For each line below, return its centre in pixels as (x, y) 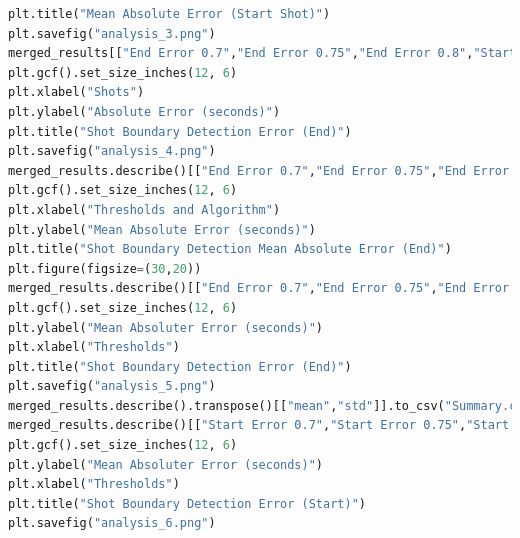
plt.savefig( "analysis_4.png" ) (112, 151)
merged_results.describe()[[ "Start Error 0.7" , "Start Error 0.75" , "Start (259, 425)
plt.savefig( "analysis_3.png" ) (112, 33)
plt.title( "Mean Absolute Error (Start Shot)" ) (169, 14)
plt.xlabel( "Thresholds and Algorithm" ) (144, 209)
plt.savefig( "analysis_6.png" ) (112, 523)
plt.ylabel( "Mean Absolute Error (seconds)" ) (162, 229)
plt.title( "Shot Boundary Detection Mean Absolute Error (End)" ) (230, 249)
